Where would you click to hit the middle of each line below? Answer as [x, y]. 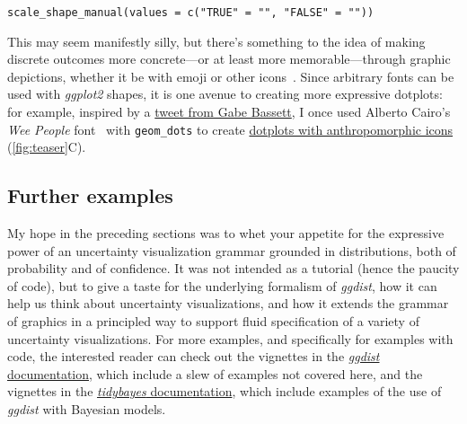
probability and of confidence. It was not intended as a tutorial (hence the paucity [233, 268]
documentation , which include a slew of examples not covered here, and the [215, 373]
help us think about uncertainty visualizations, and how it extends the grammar [228, 303]
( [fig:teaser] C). [47, 147]
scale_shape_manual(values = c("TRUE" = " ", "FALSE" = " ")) [191, 13]
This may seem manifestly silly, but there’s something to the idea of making [216, 41]
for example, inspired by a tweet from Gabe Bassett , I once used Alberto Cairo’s [229, 112]
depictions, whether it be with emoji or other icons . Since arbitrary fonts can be [231, 76]
